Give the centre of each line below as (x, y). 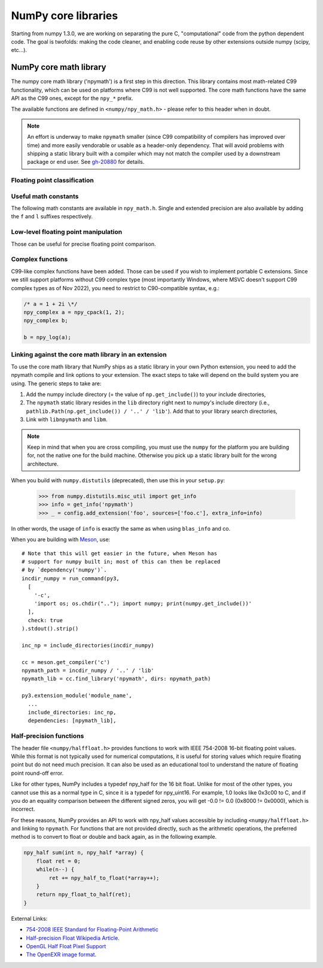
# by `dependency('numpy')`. (64, 570)
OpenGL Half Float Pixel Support (66, 946)
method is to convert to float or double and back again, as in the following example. (114, 837)
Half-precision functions (48, 736)
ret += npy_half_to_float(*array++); (104, 878)
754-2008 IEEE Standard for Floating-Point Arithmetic (92, 930)
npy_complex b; (46, 321)
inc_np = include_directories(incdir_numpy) (88, 645)
